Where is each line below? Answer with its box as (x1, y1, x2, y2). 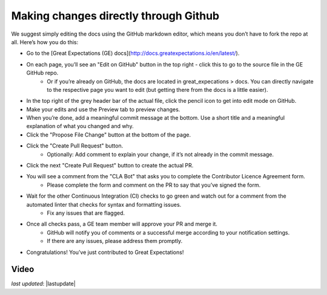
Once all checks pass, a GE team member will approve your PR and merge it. (26, 221, 218, 228)
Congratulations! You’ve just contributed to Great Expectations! (26, 248, 184, 256)
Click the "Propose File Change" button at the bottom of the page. (26, 131, 191, 138)
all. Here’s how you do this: (11, 38, 79, 45)
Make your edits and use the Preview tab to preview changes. (26, 106, 180, 113)
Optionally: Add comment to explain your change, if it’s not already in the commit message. (47, 151, 274, 158)
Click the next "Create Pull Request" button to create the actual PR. (26, 162, 194, 169)
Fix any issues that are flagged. (47, 209, 125, 216)
